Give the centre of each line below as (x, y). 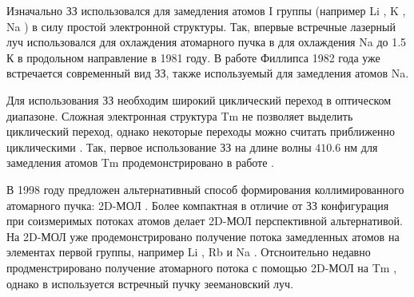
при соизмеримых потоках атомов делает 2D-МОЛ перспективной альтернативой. (205, 221)
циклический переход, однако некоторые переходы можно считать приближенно (201, 131)
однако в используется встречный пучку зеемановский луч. (150, 283)
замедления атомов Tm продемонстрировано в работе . (141, 162)
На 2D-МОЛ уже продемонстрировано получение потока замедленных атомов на (203, 236)
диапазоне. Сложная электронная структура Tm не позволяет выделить (180, 115)
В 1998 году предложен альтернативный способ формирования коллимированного (205, 189)
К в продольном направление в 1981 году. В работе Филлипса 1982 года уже (193, 57)
